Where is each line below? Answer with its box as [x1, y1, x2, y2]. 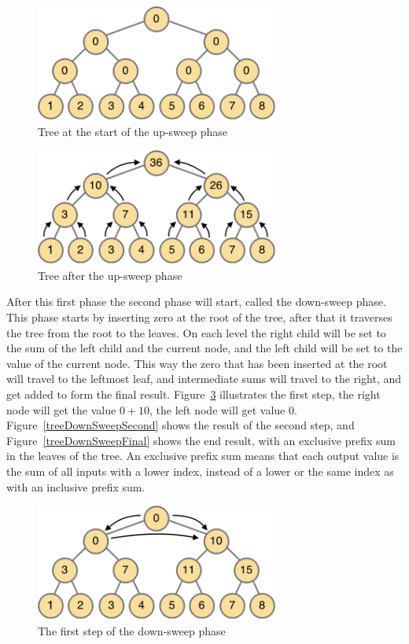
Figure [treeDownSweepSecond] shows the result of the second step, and [6, 417, 355, 433]
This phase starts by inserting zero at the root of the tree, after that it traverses [6, 309, 392, 325]
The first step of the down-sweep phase [38, 622, 226, 638]
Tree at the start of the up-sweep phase [38, 123, 227, 139]
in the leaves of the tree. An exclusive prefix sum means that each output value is [6, 447, 400, 464]
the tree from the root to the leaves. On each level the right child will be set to [6, 324, 386, 340]
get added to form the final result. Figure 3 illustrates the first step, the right [6, 385, 381, 402]
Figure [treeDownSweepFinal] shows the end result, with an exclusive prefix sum [6, 432, 396, 448]
